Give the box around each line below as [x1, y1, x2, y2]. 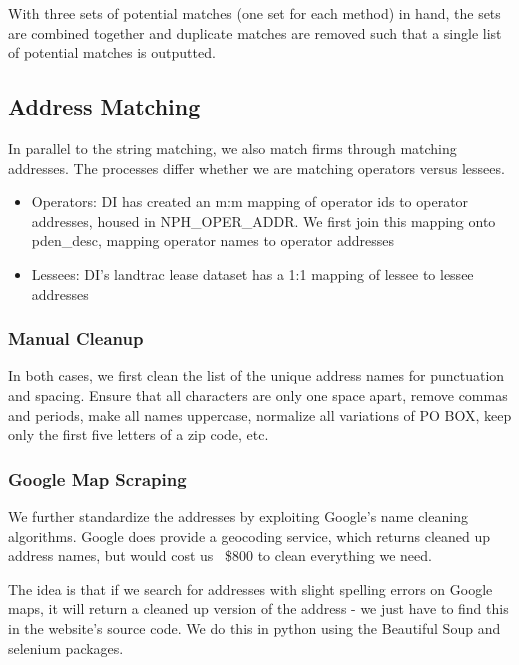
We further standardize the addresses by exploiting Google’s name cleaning [8, 505, 468, 526]
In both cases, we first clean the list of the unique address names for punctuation [8, 365, 505, 386]
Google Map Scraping [8, 466, 187, 491]
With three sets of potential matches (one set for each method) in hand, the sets [8, 3, 501, 23]
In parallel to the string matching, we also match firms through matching [8, 137, 457, 158]
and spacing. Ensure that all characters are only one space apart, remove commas [8, 384, 508, 405]
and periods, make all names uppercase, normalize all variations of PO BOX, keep [8, 404, 512, 425]
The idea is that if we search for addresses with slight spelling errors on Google [8, 578, 493, 599]
